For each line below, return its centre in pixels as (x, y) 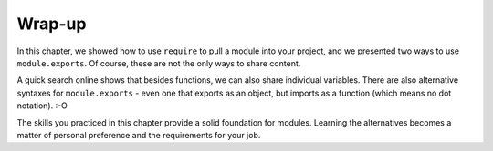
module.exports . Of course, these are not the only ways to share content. (159, 63)
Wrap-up (52, 24)
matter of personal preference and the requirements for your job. (139, 135)
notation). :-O (42, 106)
